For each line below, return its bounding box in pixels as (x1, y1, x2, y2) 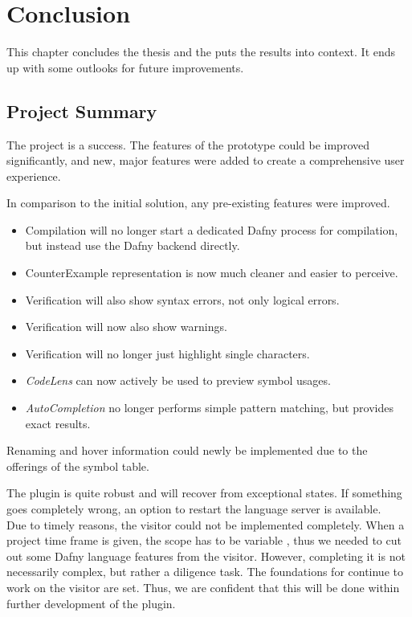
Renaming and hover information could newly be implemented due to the (6, 442, 368, 459)
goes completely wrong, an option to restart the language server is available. (6, 501, 381, 517)
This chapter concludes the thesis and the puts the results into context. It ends (6, 43, 396, 60)
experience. (6, 167, 61, 184)
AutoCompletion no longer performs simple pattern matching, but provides (25, 399, 394, 416)
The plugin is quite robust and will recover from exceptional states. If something (6, 484, 402, 501)
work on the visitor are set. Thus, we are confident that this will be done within (6, 578, 400, 595)
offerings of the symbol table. (6, 457, 149, 474)
